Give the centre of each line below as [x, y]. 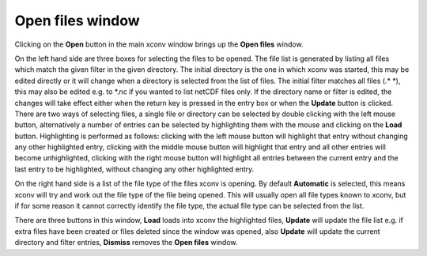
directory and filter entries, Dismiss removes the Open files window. [126, 243]
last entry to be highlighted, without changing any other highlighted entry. [134, 169]
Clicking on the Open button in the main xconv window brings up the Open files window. [159, 44]
